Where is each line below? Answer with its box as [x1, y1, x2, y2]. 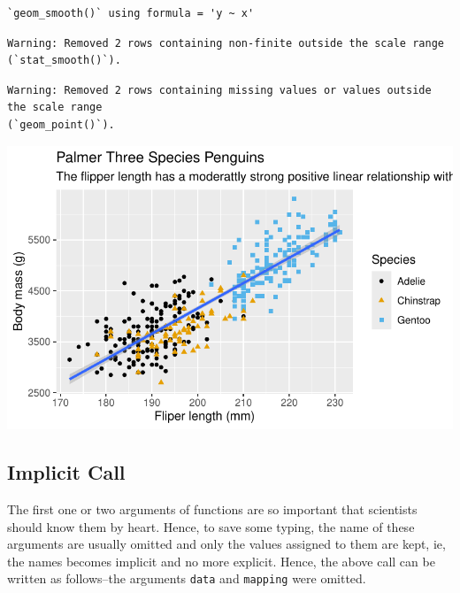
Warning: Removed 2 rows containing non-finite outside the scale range [7, 36, 444, 50]
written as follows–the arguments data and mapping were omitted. [7, 569, 366, 588]
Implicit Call [7, 458, 126, 486]
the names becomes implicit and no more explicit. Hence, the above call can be [7, 551, 435, 570]
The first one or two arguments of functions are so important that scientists [7, 500, 418, 519]
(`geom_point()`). [7, 118, 115, 131]
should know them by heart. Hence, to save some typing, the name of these [7, 517, 415, 535]
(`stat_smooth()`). [7, 54, 121, 67]
